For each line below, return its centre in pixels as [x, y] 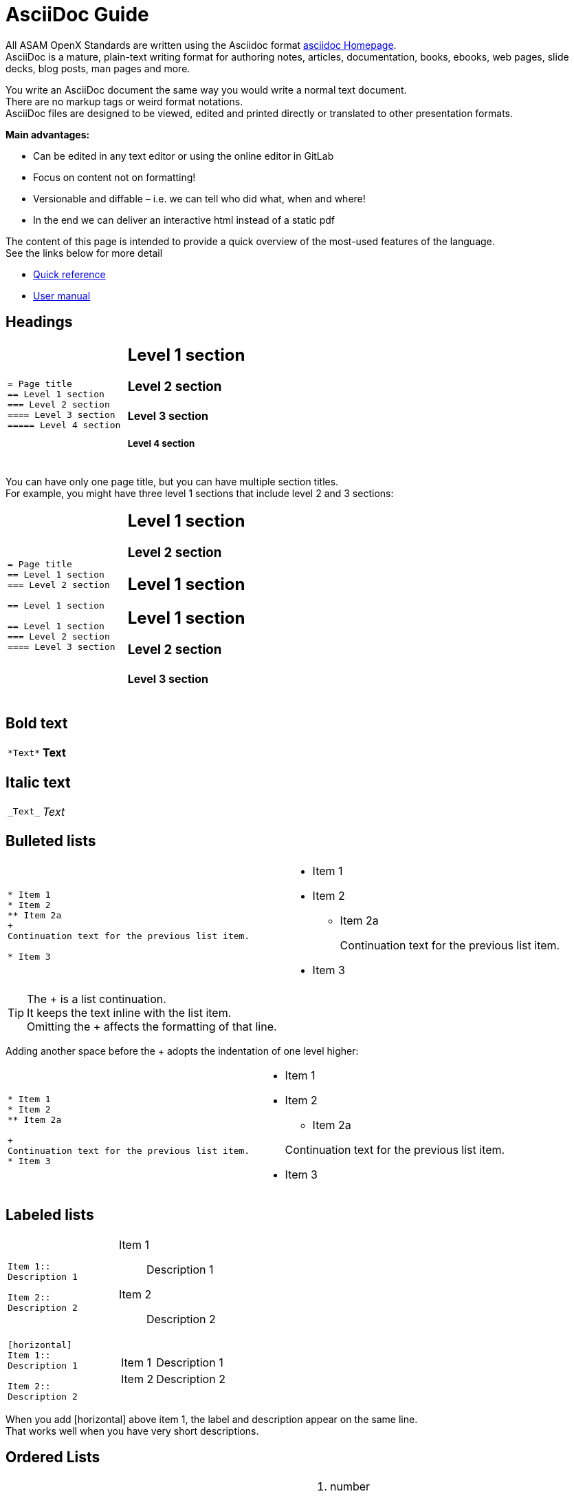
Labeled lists [50, 1215]
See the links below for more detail [84, 253]
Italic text [38, 782]
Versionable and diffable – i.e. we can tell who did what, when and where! [199, 198]
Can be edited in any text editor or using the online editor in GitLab [184, 156]
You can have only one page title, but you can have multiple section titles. [172, 482]
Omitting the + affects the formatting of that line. [152, 1026]
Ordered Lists [53, 1457]
